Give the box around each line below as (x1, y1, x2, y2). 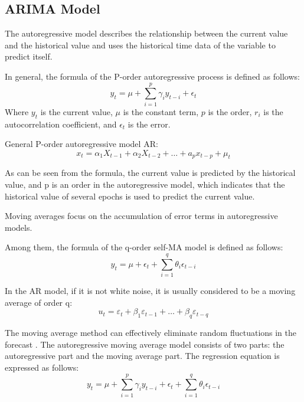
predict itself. (5, 50, 53, 63)
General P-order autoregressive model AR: (5, 138, 158, 150)
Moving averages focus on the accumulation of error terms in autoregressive (5, 210, 278, 222)
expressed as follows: (5, 361, 79, 373)
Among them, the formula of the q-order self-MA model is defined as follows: (5, 241, 283, 253)
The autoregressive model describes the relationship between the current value (5, 27, 288, 40)
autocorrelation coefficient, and (5, 117, 117, 130)
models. (5, 221, 32, 233)
